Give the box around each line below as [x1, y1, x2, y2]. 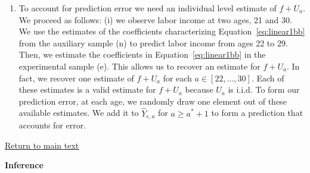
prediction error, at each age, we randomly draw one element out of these [18, 95, 287, 107]
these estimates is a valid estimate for [18, 83, 156, 96]
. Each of [251, 71, 284, 84]
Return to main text [5, 139, 79, 151]
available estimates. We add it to [18, 106, 139, 119]
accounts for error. [18, 119, 86, 131]
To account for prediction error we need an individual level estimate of [18, 2, 277, 14]
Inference [5, 159, 44, 171]
